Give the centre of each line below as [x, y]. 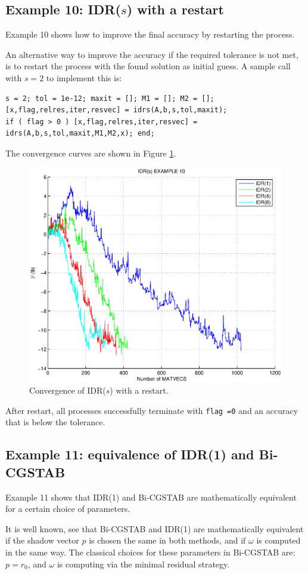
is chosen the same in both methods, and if [167, 540]
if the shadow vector [42, 540]
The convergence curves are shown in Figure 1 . [91, 153]
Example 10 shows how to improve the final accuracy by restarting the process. [150, 34]
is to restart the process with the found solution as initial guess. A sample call [148, 66]
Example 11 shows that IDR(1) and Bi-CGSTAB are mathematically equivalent [151, 497]
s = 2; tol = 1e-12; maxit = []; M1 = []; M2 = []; [110, 98]
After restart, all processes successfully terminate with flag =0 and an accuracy [152, 410]
